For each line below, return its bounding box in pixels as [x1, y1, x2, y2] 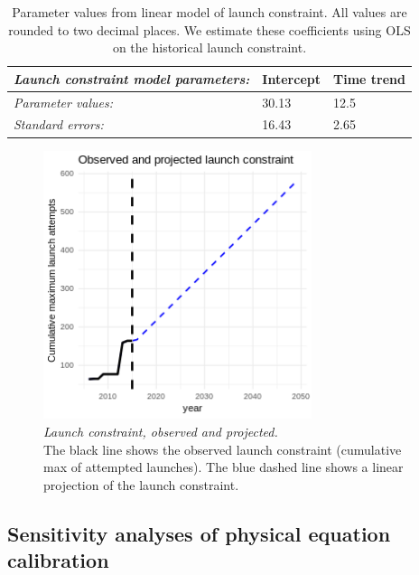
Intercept [262, 69, 321, 88]
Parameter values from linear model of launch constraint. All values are [12, 3, 407, 21]
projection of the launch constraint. [43, 475, 239, 494]
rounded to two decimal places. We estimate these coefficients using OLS [8, 20, 411, 39]
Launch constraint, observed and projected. [43, 421, 278, 440]
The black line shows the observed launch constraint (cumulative [43, 439, 402, 458]
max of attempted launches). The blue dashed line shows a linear [43, 457, 404, 476]
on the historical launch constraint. [112, 38, 307, 57]
